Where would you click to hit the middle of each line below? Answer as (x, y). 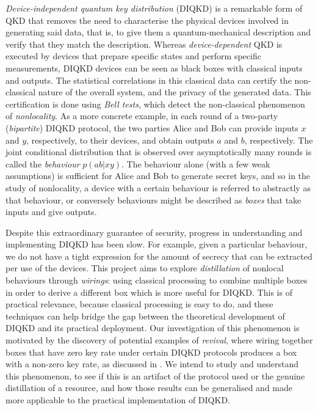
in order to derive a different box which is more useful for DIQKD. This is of (149, 292)
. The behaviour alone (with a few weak (196, 163)
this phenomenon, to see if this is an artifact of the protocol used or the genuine (155, 375)
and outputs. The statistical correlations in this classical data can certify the (149, 80)
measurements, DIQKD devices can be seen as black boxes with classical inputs (154, 68)
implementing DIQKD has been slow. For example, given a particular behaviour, (157, 244)
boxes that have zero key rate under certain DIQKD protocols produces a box (151, 352)
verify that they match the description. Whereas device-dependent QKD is (144, 44)
